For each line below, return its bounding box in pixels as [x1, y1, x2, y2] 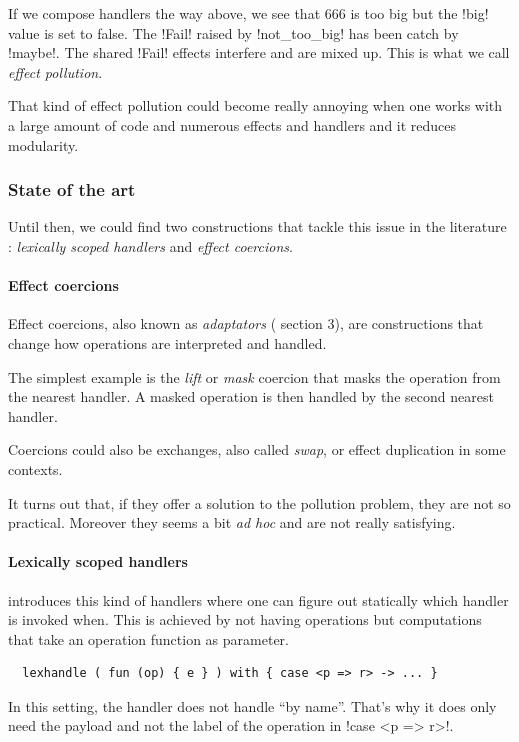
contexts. [8, 458, 63, 479]
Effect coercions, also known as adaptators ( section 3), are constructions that [8, 313, 484, 334]
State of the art [8, 177, 136, 202]
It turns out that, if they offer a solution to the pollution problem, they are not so [8, 492, 511, 513]
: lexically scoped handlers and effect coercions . [8, 235, 293, 256]
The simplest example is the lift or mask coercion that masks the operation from [8, 366, 501, 387]
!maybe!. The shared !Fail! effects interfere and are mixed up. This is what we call [8, 42, 510, 63]
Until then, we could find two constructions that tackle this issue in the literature [8, 216, 507, 237]
